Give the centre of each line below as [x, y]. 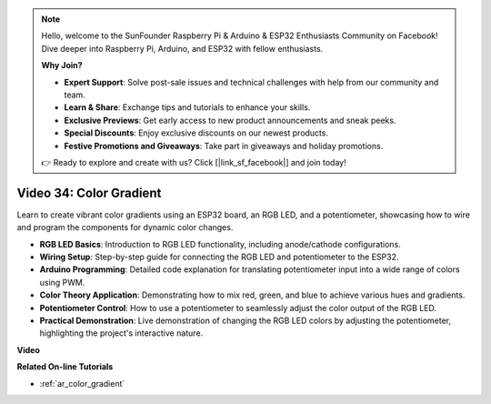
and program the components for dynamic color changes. [125, 227]
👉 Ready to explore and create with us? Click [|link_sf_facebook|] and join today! [194, 162]
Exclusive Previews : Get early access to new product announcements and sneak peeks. [230, 120]
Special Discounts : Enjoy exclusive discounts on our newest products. [196, 133]
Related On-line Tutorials [65, 367]
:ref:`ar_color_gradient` [82, 383]
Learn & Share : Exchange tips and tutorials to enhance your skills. [187, 107]
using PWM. [62, 282]
